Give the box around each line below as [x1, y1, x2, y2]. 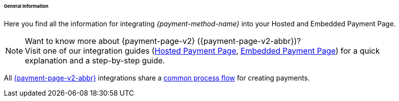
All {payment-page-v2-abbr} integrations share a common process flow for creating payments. [4, 73, 310, 82]
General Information [4, 3, 49, 9]
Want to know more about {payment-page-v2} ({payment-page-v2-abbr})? [25, 36, 301, 46]
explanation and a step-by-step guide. [25, 55, 165, 65]
